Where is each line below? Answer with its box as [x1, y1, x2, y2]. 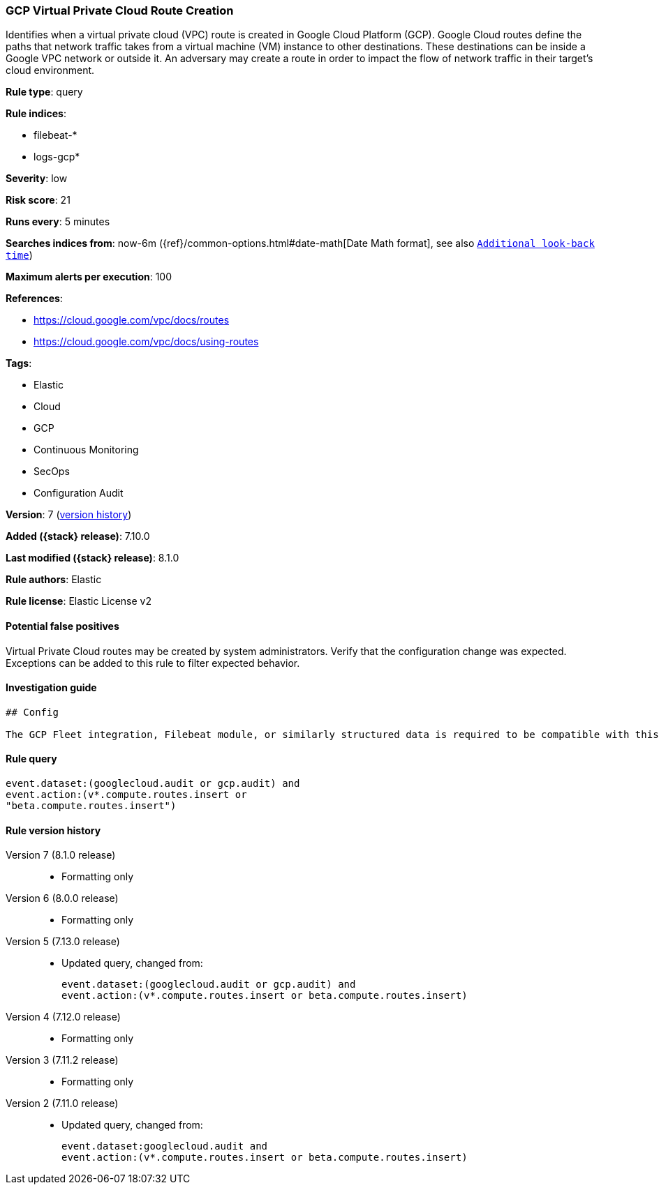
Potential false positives [6, 619, 119, 632]
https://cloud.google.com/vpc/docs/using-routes [34, 336, 259, 348]
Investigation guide [6, 681, 97, 694]
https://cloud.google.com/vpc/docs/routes [34, 314, 230, 326]
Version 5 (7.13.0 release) [6, 935, 120, 948]
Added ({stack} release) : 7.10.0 [6, 530, 150, 543]
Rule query [6, 753, 57, 765]
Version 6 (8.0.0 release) [6, 892, 119, 905]
